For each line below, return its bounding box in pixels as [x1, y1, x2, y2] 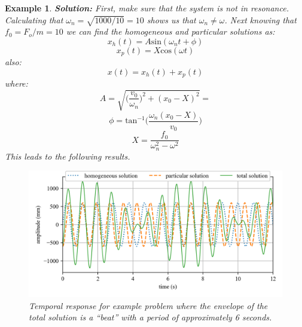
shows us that [147, 13, 196, 26]
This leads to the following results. [5, 149, 130, 162]
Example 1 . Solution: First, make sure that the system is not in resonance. [5, 2, 289, 14]
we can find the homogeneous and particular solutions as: [66, 25, 275, 38]
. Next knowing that [224, 13, 297, 26]
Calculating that [5, 13, 63, 26]
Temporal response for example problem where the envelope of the [29, 299, 268, 311]
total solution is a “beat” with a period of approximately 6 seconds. [29, 311, 272, 323]
